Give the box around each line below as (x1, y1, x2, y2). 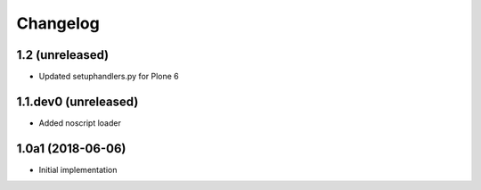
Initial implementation (38, 164, 118, 175)
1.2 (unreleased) (16, 47, 110, 62)
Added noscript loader (38, 117, 122, 128)
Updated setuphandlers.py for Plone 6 (38, 71, 180, 82)
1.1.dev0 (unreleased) (16, 94, 139, 109)
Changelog (16, 13, 100, 33)
